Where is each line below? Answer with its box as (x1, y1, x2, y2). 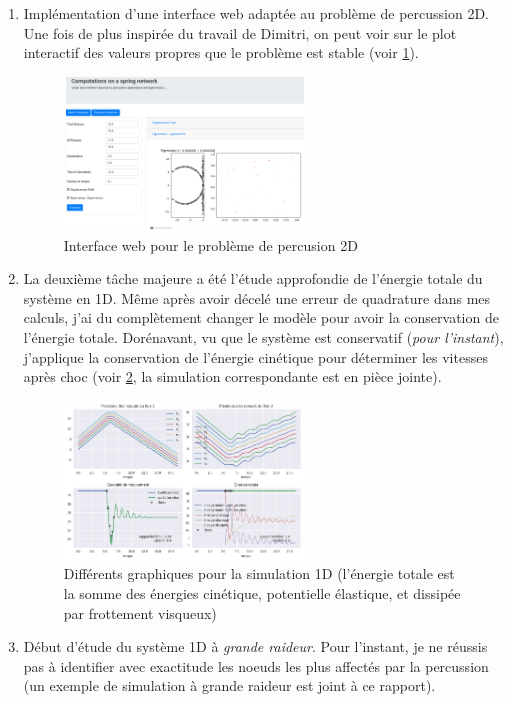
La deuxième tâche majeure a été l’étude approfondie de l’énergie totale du (23, 268, 483, 289)
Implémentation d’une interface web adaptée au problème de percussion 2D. (23, 3, 489, 23)
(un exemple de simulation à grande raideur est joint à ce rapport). (23, 675, 436, 696)
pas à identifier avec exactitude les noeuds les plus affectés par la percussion (23, 655, 489, 676)
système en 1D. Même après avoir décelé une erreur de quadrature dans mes (23, 287, 491, 308)
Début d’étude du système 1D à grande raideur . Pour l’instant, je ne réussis (23, 636, 488, 657)
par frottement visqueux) (63, 602, 217, 623)
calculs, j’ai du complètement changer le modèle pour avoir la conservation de (23, 307, 499, 328)
